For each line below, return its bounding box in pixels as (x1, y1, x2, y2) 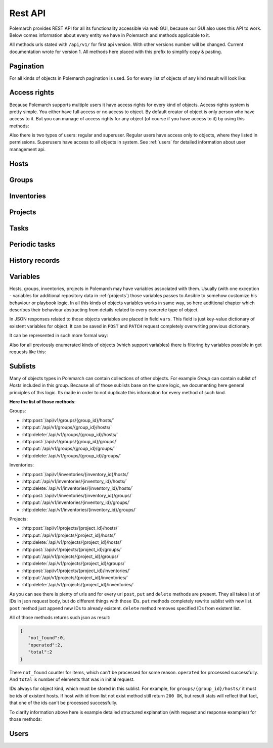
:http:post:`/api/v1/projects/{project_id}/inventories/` (22, 568, 131, 574)
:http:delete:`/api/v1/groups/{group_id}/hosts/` (22, 431, 118, 437)
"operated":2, (28, 642, 63, 648)
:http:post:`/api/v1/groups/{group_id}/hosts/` (22, 417, 115, 423)
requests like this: (9, 349, 47, 355)
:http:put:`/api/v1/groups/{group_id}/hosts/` (22, 425, 112, 431)
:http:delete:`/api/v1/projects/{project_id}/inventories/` (22, 582, 134, 588)
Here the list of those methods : (9, 399, 76, 405)
